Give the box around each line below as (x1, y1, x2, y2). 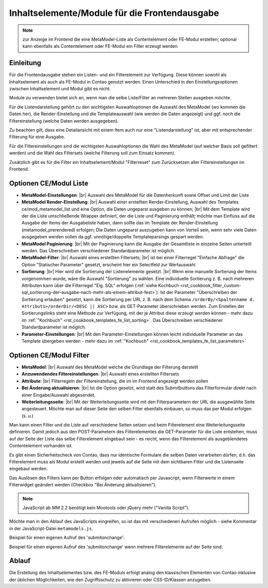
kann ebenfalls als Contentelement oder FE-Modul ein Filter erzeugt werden (22, 43, 178, 49)
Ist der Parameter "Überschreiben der (160, 290, 238, 295)
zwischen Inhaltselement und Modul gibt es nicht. (9, 86, 111, 92)
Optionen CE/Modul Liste (9, 179, 89, 187)
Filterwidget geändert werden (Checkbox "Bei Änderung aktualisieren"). (9, 482, 157, 488)
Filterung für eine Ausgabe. (9, 134, 66, 140)
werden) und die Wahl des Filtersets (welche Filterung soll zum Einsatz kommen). (9, 150, 176, 156)
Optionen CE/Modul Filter (9, 351, 89, 360)
